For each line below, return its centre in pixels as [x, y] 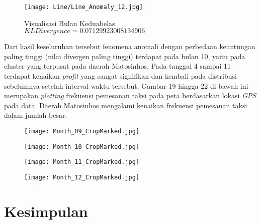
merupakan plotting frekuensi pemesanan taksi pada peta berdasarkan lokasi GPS [130, 95]
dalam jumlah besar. [36, 115]
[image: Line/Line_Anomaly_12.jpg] [84, 7]
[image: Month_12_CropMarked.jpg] [82, 177]
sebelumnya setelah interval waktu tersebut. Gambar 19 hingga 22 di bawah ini [126, 85]
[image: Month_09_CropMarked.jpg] [82, 131]
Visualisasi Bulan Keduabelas [70, 23]
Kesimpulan [46, 211]
